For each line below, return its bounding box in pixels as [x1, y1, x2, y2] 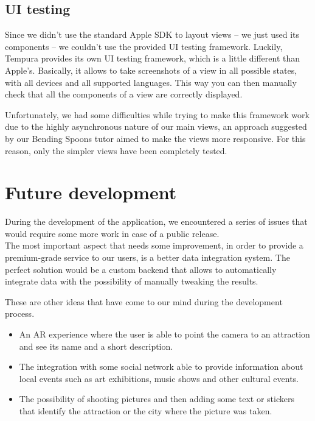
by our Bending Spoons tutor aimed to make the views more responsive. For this [5, 132, 306, 144]
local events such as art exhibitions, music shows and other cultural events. [19, 372, 299, 384]
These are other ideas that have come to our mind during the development [5, 295, 283, 308]
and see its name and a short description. [19, 339, 173, 352]
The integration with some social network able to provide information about [19, 360, 303, 373]
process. [5, 307, 35, 320]
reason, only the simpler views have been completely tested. [5, 144, 227, 157]
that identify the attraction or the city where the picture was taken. [19, 404, 272, 417]
